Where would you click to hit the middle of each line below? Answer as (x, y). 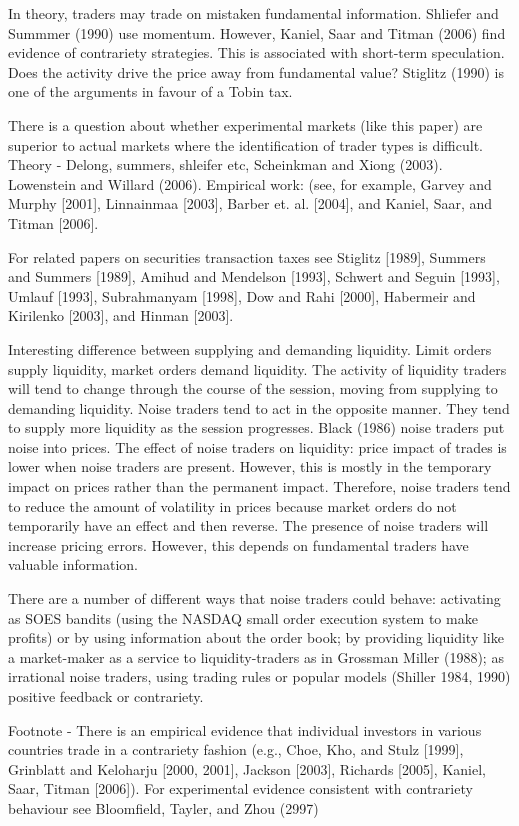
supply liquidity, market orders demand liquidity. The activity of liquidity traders (257, 368)
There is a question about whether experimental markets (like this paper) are (245, 124)
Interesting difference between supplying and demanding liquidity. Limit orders (250, 348)
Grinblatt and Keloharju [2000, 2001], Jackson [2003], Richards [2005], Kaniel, (247, 768)
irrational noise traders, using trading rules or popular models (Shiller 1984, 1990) (259, 676)
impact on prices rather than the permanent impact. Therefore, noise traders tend (259, 486)
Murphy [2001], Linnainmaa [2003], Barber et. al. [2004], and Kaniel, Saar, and (250, 203)
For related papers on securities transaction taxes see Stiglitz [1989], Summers (247, 256)
